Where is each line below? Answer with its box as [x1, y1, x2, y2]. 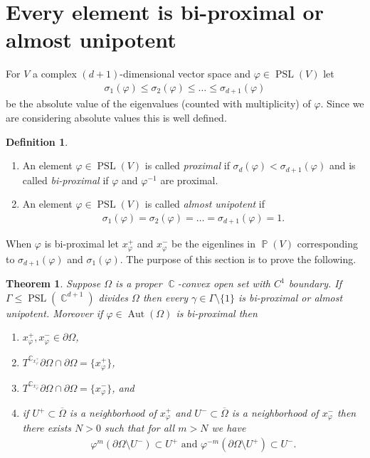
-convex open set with [177, 276, 271, 291]
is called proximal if [144, 158, 230, 173]
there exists [22, 420, 72, 435]
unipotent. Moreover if [6, 305, 103, 320]
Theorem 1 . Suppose [6, 276, 101, 291]
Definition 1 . [6, 134, 68, 149]
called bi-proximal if [22, 172, 109, 187]
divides [98, 289, 129, 304]
